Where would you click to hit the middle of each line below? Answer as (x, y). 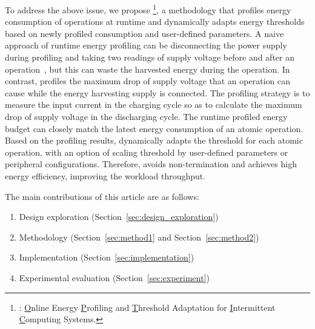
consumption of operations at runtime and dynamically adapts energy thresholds (155, 22)
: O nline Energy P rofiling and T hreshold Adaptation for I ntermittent (147, 307)
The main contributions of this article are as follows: (102, 196)
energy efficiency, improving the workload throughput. (105, 175)
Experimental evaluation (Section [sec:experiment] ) (114, 277)
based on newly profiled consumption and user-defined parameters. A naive (144, 33)
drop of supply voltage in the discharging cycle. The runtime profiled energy (146, 116)
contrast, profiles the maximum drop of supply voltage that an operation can (148, 81)
